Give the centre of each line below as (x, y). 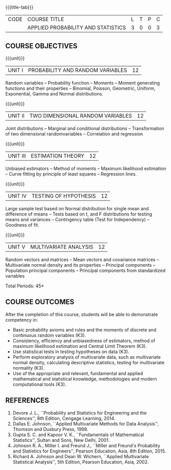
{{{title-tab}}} (19, 7)
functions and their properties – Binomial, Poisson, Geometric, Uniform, (80, 88)
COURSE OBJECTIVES (41, 46)
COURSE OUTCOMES (40, 302)
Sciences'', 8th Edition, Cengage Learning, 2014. (64, 418)
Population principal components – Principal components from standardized (85, 270)
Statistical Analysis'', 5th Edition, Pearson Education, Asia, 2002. (81, 462)
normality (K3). (28, 368)
